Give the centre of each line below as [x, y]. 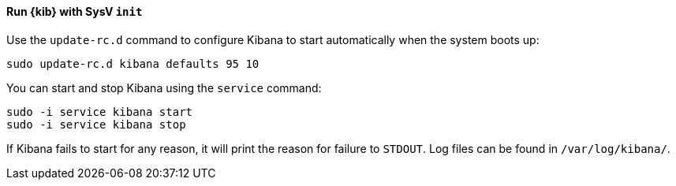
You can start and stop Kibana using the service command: [164, 87]
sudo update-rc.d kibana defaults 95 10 [133, 63]
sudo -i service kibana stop [96, 124]
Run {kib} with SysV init [75, 11]
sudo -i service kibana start [100, 112]
